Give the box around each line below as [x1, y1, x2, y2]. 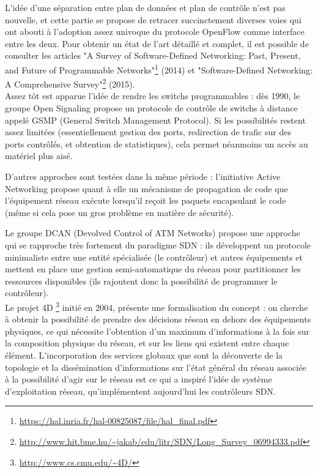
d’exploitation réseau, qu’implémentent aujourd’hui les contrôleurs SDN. [5, 384, 276, 397]
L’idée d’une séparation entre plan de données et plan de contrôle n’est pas [5, 1, 286, 13]
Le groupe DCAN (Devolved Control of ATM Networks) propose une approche [5, 226, 300, 239]
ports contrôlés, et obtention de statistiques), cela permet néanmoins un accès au [5, 137, 308, 150]
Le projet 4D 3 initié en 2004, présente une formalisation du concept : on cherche [5, 299, 308, 313]
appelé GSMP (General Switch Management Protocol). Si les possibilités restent [5, 113, 306, 126]
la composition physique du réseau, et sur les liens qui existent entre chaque [5, 337, 289, 349]
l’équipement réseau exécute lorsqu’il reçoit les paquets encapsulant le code [5, 194, 286, 207]
